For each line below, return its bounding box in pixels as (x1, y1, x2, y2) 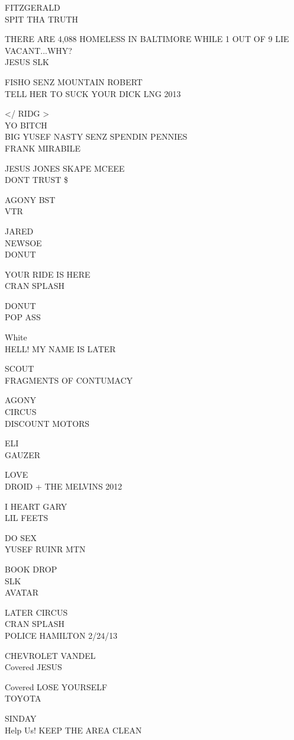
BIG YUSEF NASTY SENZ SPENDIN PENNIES (5, 130, 188, 143)
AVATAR (5, 586, 38, 599)
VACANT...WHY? (5, 44, 72, 56)
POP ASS (5, 311, 41, 323)
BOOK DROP (5, 562, 57, 575)
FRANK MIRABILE (5, 141, 80, 154)
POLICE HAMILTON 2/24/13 (5, 629, 118, 641)
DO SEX (5, 531, 37, 543)
